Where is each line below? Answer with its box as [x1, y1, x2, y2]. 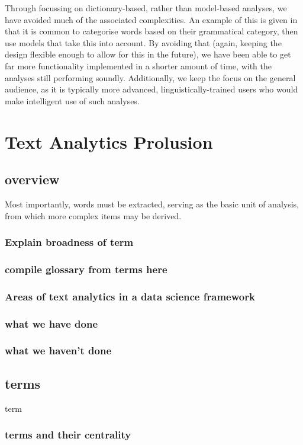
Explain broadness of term [5, 235, 134, 249]
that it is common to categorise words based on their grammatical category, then [5, 25, 298, 37]
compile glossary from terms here [5, 261, 167, 276]
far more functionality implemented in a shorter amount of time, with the [5, 59, 272, 72]
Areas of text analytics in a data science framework [5, 289, 255, 303]
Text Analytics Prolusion [5, 129, 213, 153]
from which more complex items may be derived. [5, 209, 182, 222]
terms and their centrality [5, 427, 131, 442]
